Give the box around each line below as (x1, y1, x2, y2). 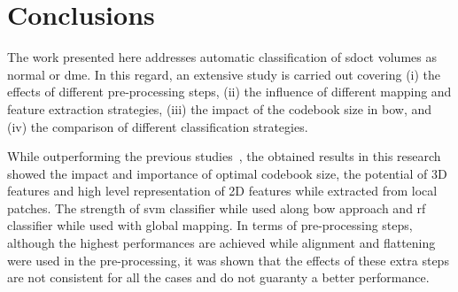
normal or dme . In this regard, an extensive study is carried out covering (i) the (7, 65, 441, 83)
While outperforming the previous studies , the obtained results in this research (7, 147, 441, 165)
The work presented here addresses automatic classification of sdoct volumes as (7, 48, 437, 66)
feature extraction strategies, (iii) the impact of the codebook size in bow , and (7, 99, 432, 118)
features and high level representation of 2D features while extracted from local (7, 181, 438, 200)
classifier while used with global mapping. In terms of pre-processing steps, (7, 216, 413, 234)
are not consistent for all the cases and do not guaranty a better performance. (7, 268, 430, 287)
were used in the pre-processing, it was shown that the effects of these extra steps (7, 250, 449, 269)
